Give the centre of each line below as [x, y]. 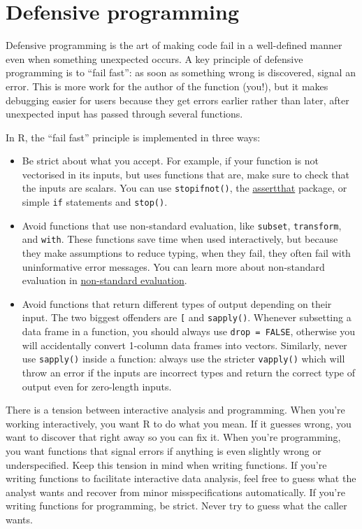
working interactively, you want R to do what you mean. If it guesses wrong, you [179, 423]
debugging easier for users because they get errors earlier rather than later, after [178, 100]
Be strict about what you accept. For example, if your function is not [170, 161]
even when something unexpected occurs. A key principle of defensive [154, 58]
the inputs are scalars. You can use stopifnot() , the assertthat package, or [184, 188]
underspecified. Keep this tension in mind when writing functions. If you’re [166, 464]
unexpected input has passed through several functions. [124, 114]
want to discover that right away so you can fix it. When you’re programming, [173, 437]
